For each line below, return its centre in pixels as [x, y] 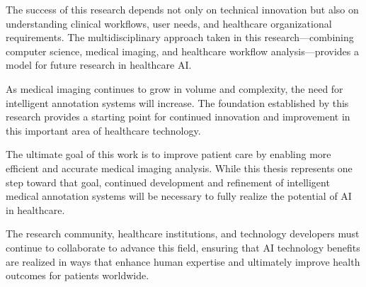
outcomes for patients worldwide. [78, 275]
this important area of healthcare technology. [103, 130]
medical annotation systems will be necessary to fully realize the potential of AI [179, 196]
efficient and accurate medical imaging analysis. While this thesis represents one [179, 168]
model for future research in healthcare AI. [99, 65]
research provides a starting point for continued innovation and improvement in [178, 117]
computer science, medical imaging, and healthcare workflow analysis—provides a [182, 51]
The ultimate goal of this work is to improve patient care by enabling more [168, 154]
